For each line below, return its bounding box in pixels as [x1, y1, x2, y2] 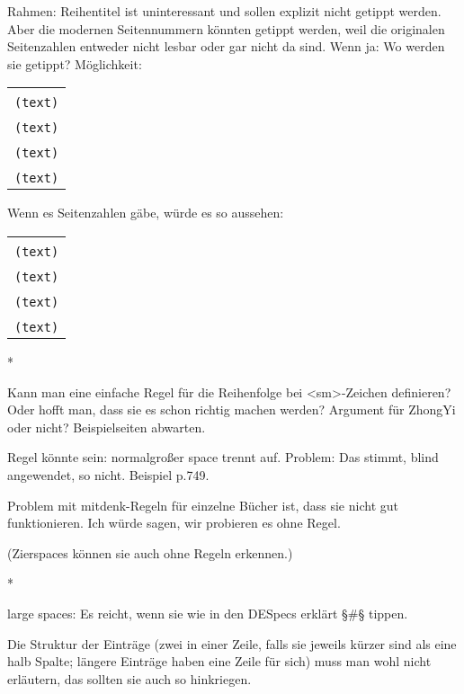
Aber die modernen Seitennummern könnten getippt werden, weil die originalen [7, 19, 445, 38]
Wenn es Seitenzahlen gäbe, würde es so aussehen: [7, 203, 284, 222]
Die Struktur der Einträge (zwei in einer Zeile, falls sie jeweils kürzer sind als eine [7, 634, 457, 653]
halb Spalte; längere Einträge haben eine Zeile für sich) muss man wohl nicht [7, 652, 432, 671]
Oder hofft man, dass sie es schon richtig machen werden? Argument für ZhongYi [7, 400, 456, 419]
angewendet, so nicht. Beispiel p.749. [7, 465, 210, 484]
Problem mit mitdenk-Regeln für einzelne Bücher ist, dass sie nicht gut [7, 495, 398, 514]
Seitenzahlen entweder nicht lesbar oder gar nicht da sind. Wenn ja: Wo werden [7, 37, 445, 56]
